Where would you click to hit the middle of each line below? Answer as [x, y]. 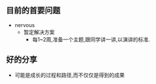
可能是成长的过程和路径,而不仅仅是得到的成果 [69, 75]
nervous [25, 25]
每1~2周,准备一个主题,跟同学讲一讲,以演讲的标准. [91, 39]
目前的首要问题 [33, 11]
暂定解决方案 [39, 32]
